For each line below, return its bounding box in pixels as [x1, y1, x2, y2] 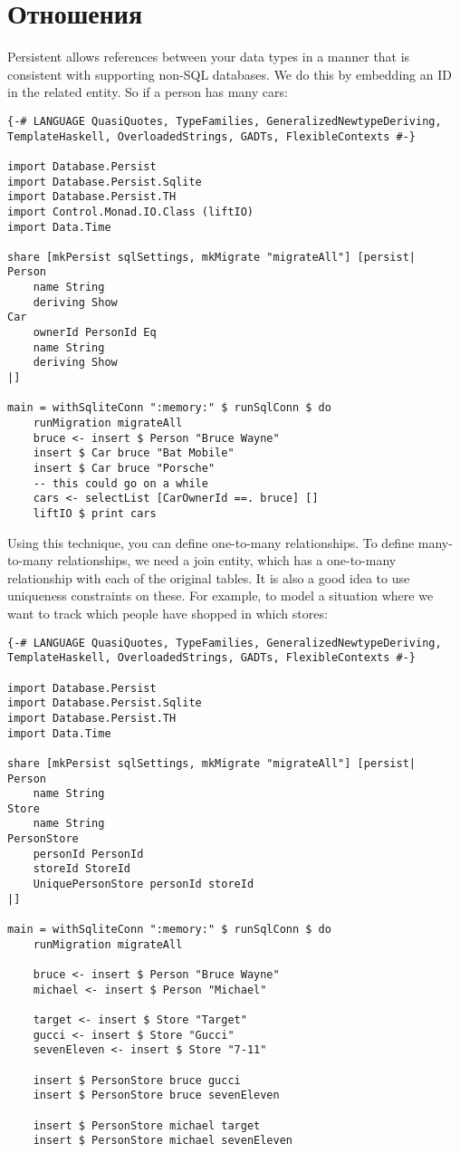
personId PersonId [33, 847, 144, 860]
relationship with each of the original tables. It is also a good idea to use [7, 568, 410, 587]
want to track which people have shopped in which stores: [7, 604, 328, 622]
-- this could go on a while [33, 476, 208, 490]
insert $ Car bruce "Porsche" [33, 462, 216, 475]
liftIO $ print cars [33, 506, 157, 520]
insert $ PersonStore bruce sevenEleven [33, 1089, 280, 1102]
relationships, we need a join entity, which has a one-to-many [57, 551, 397, 570]
